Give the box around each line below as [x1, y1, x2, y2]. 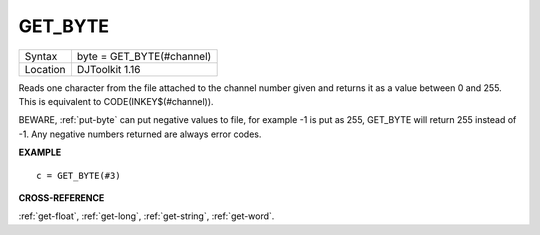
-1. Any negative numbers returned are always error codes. [18, 128, 262, 140]
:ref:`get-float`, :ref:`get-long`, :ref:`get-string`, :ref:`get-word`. [18, 210, 275, 222]
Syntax [24, 49, 58, 63]
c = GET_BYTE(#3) [36, 170, 121, 181]
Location [24, 62, 66, 76]
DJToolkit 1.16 [76, 62, 141, 76]
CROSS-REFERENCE [18, 191, 105, 204]
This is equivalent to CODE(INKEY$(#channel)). [18, 95, 214, 107]
